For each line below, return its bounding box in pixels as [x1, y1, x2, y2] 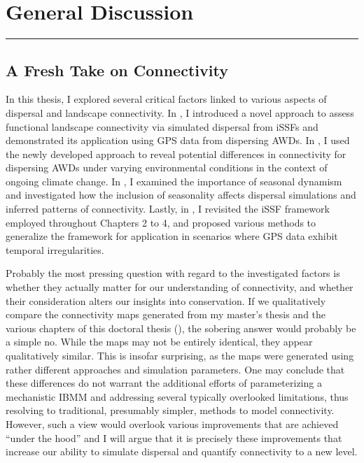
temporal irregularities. [6, 242, 104, 257]
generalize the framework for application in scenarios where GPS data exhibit [6, 229, 338, 243]
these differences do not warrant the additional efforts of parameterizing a [6, 376, 322, 390]
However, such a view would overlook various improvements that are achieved [6, 416, 339, 431]
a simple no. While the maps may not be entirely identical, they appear [6, 334, 313, 349]
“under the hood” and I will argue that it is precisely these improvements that [6, 430, 342, 445]
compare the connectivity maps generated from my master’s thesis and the [6, 307, 326, 322]
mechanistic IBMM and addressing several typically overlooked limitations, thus [6, 389, 349, 404]
